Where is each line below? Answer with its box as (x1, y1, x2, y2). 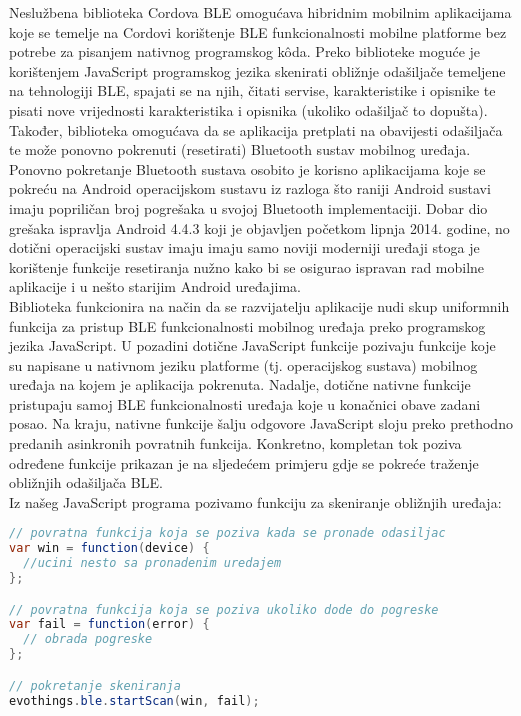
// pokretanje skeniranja (9, 678, 181, 693)
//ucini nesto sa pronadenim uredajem (23, 556, 282, 571)
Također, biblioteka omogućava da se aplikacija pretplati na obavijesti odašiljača (9, 119, 503, 140)
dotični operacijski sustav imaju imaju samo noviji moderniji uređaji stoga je (9, 237, 480, 258)
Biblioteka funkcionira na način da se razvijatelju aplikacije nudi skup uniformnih (9, 295, 510, 316)
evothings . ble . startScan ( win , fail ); (9, 693, 260, 708)
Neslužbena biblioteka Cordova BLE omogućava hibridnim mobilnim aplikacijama (9, 2, 512, 22)
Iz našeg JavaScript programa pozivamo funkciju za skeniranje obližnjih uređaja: (9, 491, 502, 512)
